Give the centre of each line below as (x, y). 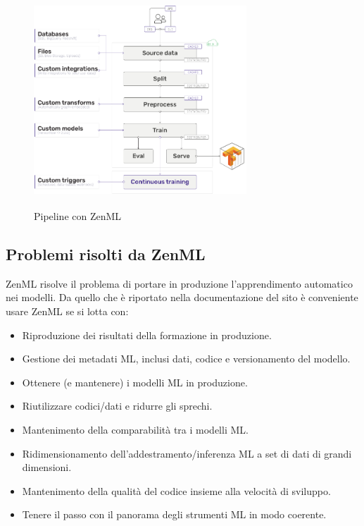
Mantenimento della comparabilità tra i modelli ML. (135, 429)
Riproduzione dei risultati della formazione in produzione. (147, 335)
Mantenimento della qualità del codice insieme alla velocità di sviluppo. (176, 490)
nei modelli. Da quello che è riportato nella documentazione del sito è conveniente (182, 297)
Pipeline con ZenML (78, 215)
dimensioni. (47, 467)
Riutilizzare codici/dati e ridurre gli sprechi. (117, 406)
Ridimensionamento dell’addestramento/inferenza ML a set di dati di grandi (187, 453)
